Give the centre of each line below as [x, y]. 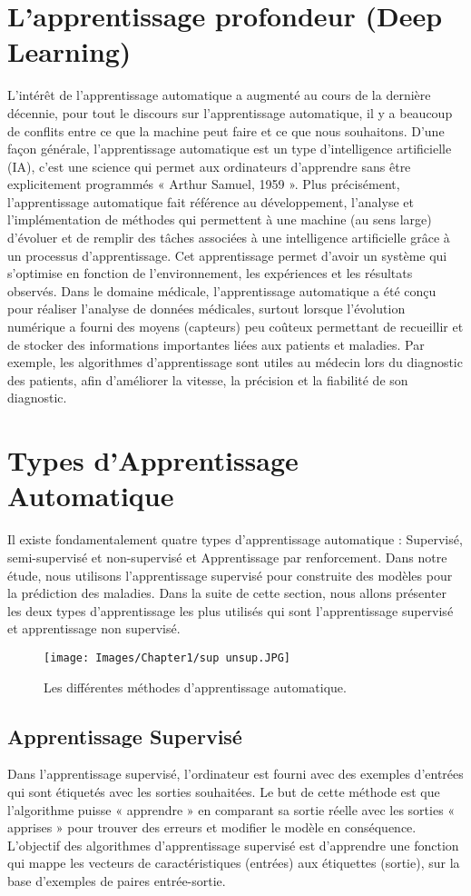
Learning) [69, 51]
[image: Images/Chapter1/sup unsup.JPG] [167, 657]
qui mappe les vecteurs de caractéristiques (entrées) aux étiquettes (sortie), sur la [234, 863]
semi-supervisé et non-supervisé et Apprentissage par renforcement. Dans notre [227, 557]
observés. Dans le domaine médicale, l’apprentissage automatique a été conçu [222, 290]
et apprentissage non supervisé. [94, 628]
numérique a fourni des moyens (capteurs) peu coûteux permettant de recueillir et [235, 327]
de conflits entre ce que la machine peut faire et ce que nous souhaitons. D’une [226, 130]
